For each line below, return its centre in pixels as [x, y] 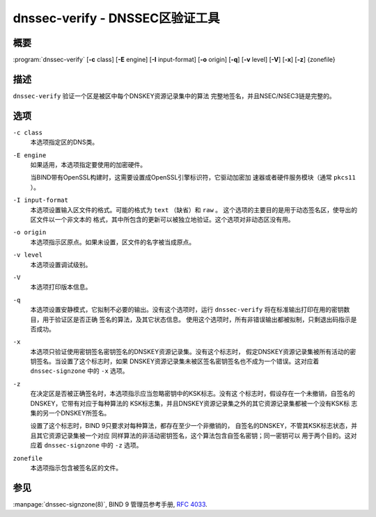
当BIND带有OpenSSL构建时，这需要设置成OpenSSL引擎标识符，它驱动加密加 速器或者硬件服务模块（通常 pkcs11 [193, 177]
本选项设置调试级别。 [61, 264]
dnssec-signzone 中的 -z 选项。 [93, 445]
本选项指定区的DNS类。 [64, 142]
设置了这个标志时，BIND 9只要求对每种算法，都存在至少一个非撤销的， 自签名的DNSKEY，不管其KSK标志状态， [191, 426]
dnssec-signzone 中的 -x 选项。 [79, 371]
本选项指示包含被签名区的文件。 [76, 468]
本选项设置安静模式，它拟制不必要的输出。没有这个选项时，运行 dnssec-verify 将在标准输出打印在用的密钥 [187, 310]
